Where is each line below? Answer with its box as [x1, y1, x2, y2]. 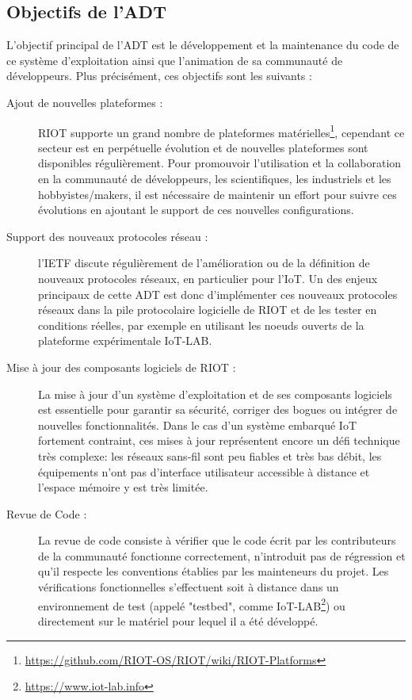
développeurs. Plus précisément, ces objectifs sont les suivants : [6, 67, 312, 84]
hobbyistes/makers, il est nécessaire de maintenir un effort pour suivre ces [38, 186, 397, 202]
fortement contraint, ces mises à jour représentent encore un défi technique [38, 432, 400, 449]
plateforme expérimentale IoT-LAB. [38, 332, 212, 349]
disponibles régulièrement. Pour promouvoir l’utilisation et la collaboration [38, 155, 402, 171]
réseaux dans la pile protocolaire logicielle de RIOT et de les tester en [38, 301, 377, 318]
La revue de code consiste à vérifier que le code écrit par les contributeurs [38, 532, 396, 549]
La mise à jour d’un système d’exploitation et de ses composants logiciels [38, 385, 392, 402]
